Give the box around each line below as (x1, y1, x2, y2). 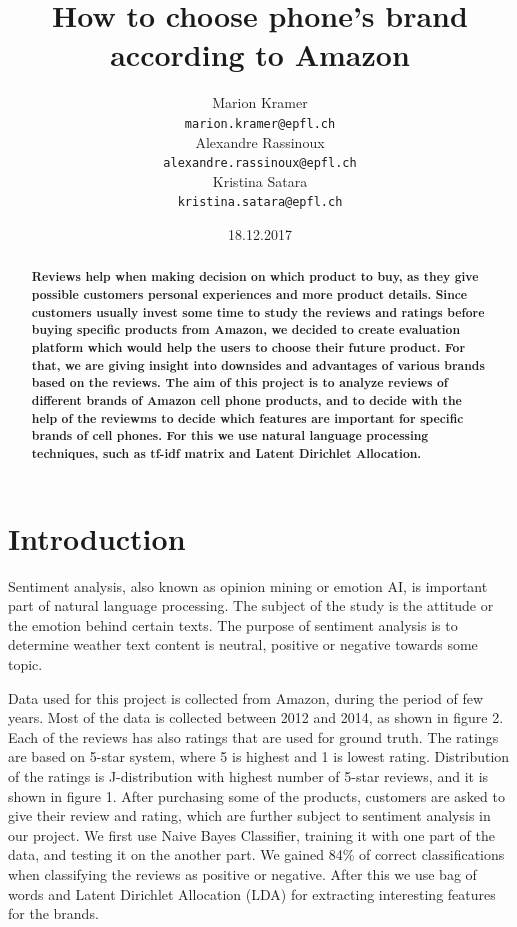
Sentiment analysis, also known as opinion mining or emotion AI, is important (8, 575, 488, 596)
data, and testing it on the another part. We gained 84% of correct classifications (8, 844, 505, 865)
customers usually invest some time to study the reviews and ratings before (31, 303, 485, 321)
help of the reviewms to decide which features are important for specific (31, 409, 464, 427)
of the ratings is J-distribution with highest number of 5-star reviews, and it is (8, 765, 489, 786)
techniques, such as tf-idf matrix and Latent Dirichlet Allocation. (31, 445, 422, 463)
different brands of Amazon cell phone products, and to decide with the (31, 392, 462, 410)
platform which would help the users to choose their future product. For (31, 339, 466, 357)
